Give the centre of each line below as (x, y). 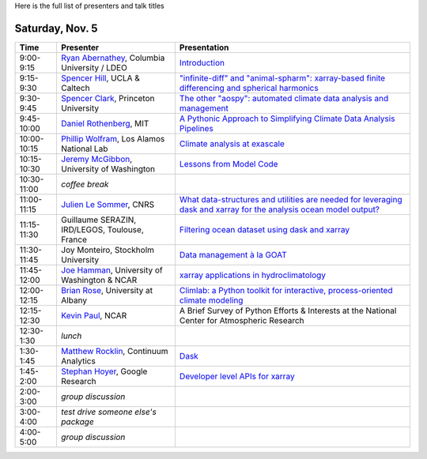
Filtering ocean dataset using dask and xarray (265, 229)
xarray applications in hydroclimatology (253, 275)
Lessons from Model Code (229, 164)
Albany (74, 300)
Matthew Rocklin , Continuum (114, 351)
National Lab (84, 149)
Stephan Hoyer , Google (104, 371)
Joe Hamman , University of (111, 270)
